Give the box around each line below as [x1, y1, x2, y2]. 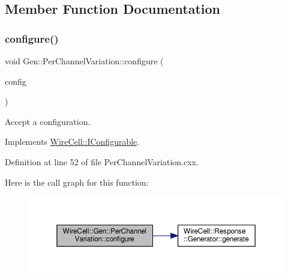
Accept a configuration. [5, 115, 91, 127]
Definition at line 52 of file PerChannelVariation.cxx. [5, 155, 199, 168]
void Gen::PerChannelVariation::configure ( [5, 55, 164, 67]
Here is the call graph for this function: [5, 175, 149, 188]
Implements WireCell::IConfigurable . [5, 135, 140, 148]
